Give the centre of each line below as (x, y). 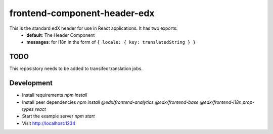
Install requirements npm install (55, 95)
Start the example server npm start (58, 116)
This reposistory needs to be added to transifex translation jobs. (76, 69)
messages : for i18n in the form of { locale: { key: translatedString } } (111, 42)
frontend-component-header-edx (82, 13)
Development (31, 83)
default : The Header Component (61, 35)
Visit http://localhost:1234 (49, 123)
